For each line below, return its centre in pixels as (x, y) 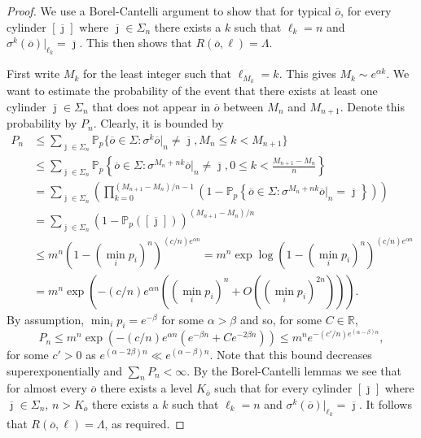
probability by (42, 123)
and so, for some (281, 319)
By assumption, (46, 319)
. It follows (385, 404)
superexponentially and (65, 370)
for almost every (47, 388)
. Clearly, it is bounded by (158, 123)
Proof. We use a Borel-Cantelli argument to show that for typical (169, 11)
